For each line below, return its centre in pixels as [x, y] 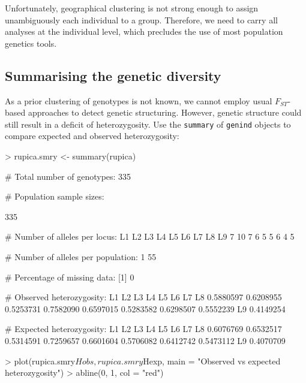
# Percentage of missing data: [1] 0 [70, 277]
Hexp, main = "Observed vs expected [212, 361]
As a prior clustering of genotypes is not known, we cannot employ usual [139, 100]
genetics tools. [31, 43]
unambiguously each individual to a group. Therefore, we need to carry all [141, 19]
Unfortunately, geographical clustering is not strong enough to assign [132, 8]
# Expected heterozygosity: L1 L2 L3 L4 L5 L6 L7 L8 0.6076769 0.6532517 [143, 329]
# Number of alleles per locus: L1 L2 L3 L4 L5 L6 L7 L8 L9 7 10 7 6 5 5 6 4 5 [150, 236]
